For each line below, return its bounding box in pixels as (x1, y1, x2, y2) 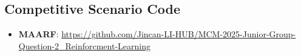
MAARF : (18, 28, 59, 40)
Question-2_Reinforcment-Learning (18, 39, 150, 52)
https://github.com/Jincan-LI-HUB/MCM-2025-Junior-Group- (61, 28, 296, 40)
